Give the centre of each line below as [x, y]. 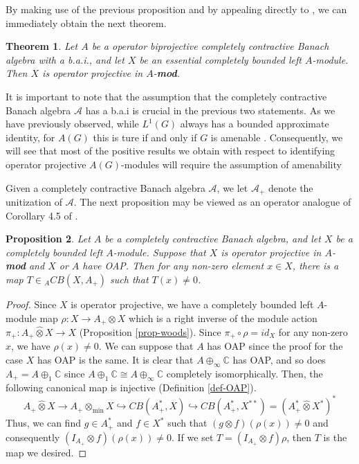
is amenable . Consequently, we [277, 137]
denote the [291, 187]
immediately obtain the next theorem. [86, 23]
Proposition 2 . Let [48, 239]
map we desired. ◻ [46, 452]
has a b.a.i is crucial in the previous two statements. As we [210, 110]
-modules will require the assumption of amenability [231, 164]
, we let [232, 187]
